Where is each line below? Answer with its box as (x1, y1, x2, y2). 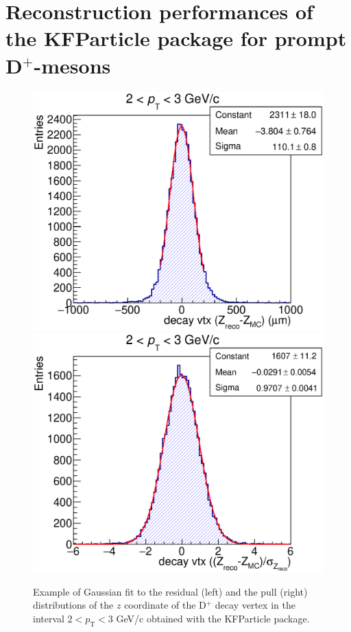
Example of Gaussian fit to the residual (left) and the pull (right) (33, 584, 308, 598)
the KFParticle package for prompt (5, 24, 347, 52)
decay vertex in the (215, 598, 295, 612)
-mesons (34, 51, 111, 79)
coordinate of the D (124, 598, 206, 612)
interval (33, 611, 64, 626)
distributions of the (33, 598, 114, 612)
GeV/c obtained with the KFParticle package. (116, 611, 310, 626)
